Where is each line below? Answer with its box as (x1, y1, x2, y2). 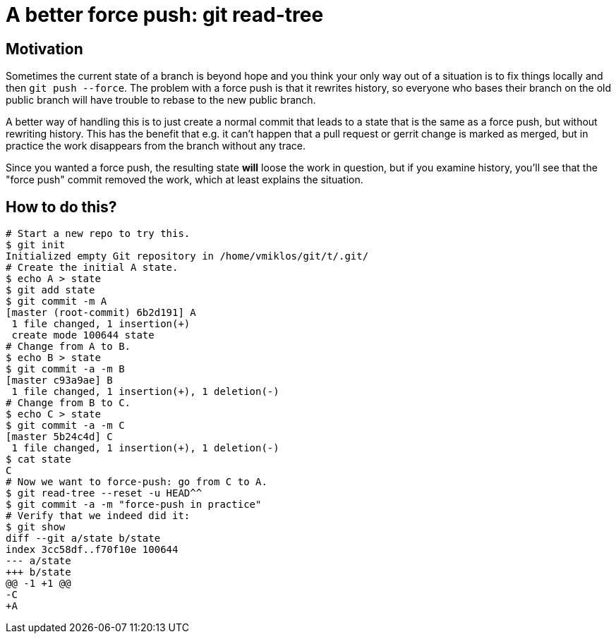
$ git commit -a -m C (6, 420, 125, 432)
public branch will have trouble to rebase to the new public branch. (6, 94, 316, 107)
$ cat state (6, 454, 71, 465)
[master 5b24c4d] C (6, 431, 113, 443)
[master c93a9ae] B (6, 375, 113, 387)
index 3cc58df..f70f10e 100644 (6, 544, 179, 556)
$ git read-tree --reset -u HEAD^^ (6, 487, 203, 499)
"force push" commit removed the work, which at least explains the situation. (6, 174, 363, 186)
